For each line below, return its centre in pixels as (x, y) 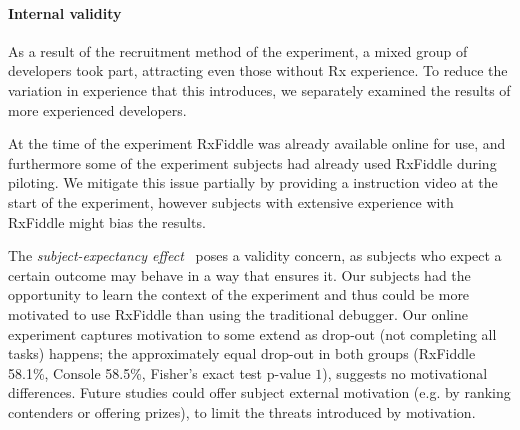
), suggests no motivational (405, 372)
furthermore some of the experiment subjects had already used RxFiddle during (252, 162)
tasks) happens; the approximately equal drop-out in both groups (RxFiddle (242, 353)
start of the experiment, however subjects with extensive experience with (231, 201)
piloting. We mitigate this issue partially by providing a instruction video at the (253, 182)
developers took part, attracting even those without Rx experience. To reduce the (258, 70)
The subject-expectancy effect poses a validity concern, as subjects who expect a (255, 255)
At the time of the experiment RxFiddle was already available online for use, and (257, 143)
